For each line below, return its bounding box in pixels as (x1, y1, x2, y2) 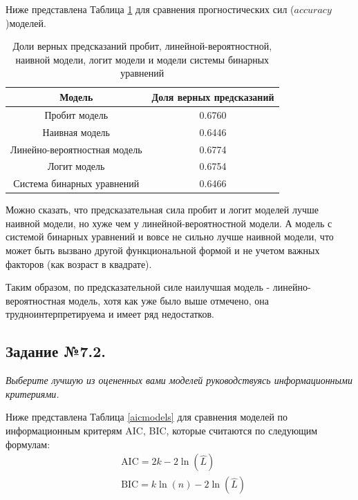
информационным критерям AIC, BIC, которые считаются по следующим (6, 423, 318, 438)
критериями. (6, 386, 59, 401)
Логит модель (48, 159, 105, 173)
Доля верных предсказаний (151, 89, 274, 104)
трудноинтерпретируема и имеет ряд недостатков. (6, 307, 214, 321)
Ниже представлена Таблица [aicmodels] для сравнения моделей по (6, 410, 288, 424)
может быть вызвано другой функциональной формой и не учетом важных (6, 243, 320, 258)
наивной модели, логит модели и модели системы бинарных (15, 52, 270, 66)
